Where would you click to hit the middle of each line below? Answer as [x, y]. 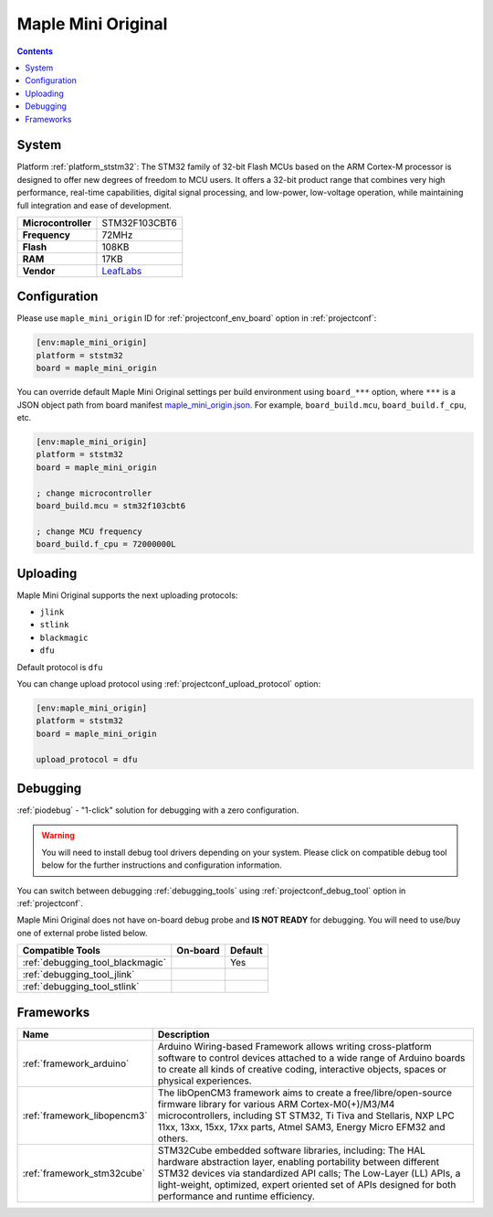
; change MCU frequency [89, 531]
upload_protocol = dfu [87, 759]
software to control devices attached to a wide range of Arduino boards [311, 1058]
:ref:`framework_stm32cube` [84, 1173]
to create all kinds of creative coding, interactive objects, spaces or [302, 1069]
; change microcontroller [94, 493]
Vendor [39, 271]
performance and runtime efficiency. [236, 1196]
